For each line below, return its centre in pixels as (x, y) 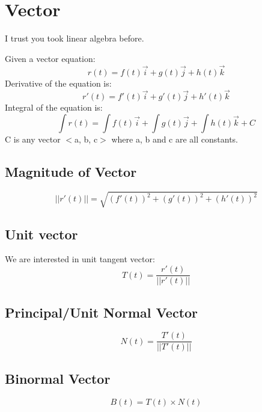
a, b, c (86, 139)
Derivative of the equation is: (58, 83)
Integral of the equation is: (54, 107)
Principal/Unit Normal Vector (102, 312)
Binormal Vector (58, 378)
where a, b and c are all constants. (175, 139)
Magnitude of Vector (71, 171)
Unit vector (41, 234)
